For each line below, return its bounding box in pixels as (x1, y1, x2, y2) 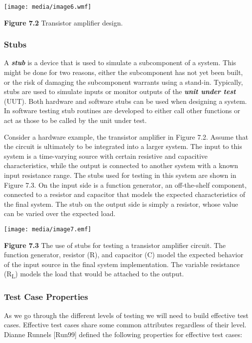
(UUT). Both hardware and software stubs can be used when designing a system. (4, 96, 247, 106)
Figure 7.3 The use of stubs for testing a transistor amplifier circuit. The (4, 240, 226, 250)
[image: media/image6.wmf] (4, 3, 91, 10)
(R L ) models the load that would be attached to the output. (4, 269, 184, 280)
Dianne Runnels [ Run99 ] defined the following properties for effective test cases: (4, 329, 242, 339)
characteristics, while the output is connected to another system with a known (4, 160, 238, 171)
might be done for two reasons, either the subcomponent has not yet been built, (4, 67, 243, 77)
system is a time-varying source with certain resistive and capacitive (4, 150, 208, 161)
